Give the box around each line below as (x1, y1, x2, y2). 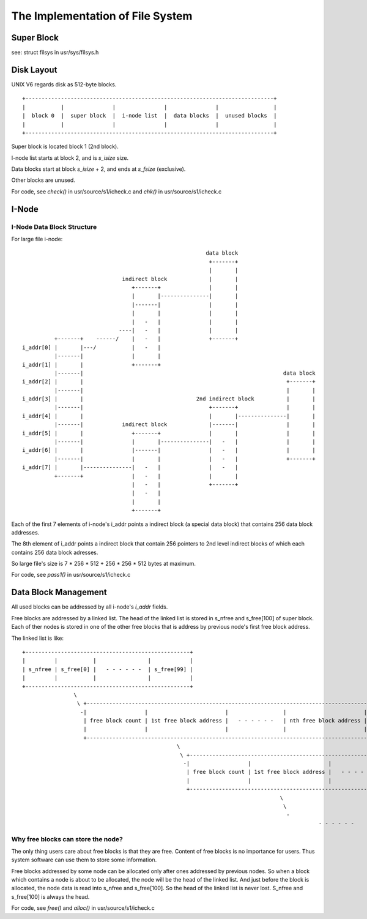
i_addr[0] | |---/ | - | (22, 343, 161, 351)
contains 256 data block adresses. (11, 549, 98, 556)
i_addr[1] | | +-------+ (22, 361, 161, 368)
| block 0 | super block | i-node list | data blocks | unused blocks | (22, 112, 277, 119)
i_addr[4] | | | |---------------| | (22, 412, 316, 419)
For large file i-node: (11, 236, 63, 243)
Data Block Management (11, 587, 107, 598)
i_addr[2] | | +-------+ (22, 378, 316, 385)
